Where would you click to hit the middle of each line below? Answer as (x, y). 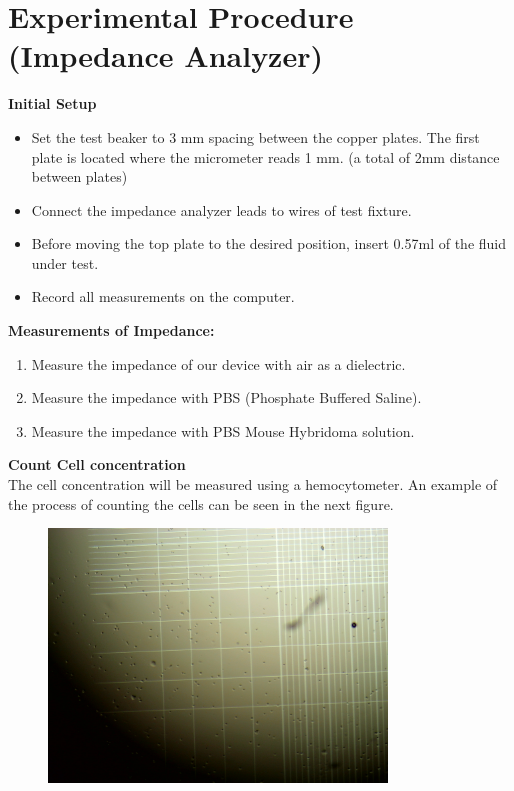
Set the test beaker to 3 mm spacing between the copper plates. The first (255, 136)
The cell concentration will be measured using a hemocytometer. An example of (253, 484)
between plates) (79, 176)
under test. (65, 262)
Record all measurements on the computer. (163, 296)
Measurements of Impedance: (111, 330)
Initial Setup (52, 103)
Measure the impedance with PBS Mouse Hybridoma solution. (223, 430)
